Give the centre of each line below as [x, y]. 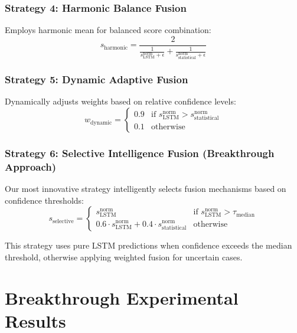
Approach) [31, 166]
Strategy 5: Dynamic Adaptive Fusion [97, 79]
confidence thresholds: [44, 200]
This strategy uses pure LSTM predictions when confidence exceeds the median [148, 245]
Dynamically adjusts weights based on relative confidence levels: [120, 101]
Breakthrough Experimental [122, 297]
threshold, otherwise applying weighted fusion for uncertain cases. [124, 257]
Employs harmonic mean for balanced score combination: [108, 30]
